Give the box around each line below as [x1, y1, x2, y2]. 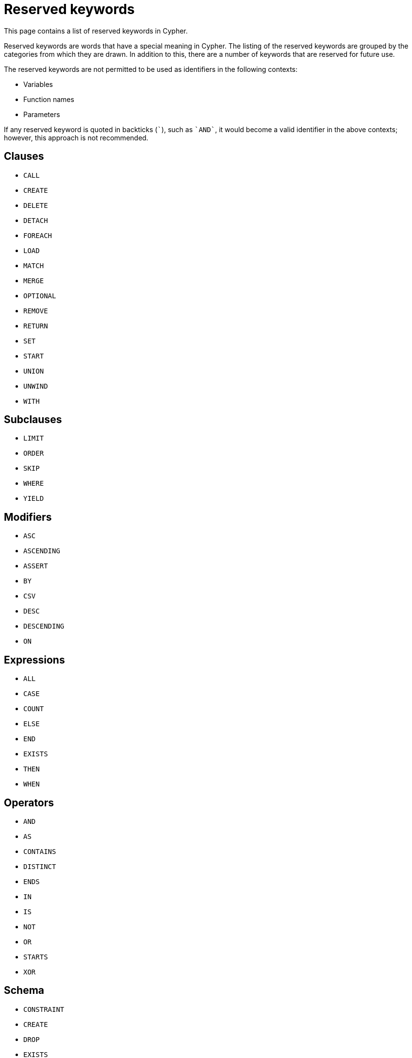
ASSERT [23, 562, 48, 570]
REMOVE [23, 307, 48, 315]
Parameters [23, 110, 60, 119]
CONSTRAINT [23, 1005, 65, 1013]
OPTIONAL [23, 291, 56, 300]
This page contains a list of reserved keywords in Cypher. [4, 26, 188, 35]
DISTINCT [23, 862, 56, 870]
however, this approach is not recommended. [4, 133, 148, 142]
